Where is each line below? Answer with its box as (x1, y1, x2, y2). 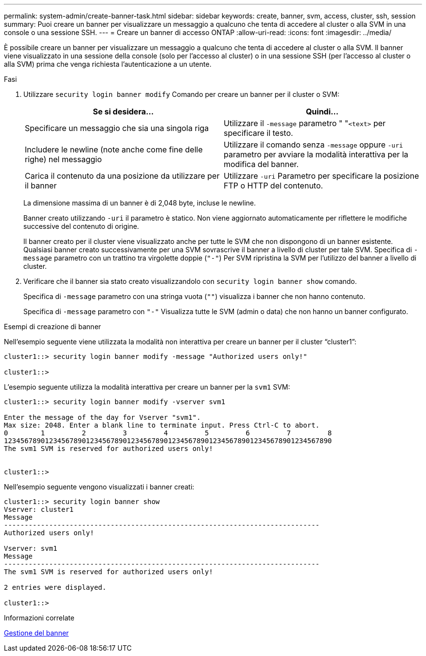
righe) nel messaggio (25, 154, 102, 164)
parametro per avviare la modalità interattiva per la (224, 150, 408, 159)
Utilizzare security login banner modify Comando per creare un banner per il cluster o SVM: (23, 90, 339, 98)
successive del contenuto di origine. (23, 222, 139, 230)
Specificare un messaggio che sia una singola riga (25, 123, 209, 133)
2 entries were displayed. (4, 583, 106, 591)
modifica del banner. (224, 159, 299, 169)
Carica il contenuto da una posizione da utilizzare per (25, 171, 220, 181)
